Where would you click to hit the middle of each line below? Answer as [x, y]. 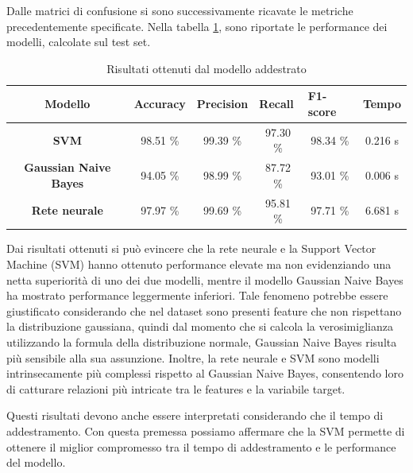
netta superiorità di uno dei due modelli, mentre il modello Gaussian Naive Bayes [205, 279]
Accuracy [160, 104]
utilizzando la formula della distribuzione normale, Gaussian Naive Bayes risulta [202, 341]
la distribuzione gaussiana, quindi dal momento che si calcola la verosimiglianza [200, 326]
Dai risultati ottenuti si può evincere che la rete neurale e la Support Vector [191, 248]
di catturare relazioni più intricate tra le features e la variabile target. [176, 388]
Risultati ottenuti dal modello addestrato [206, 68]
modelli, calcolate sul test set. [79, 42]
